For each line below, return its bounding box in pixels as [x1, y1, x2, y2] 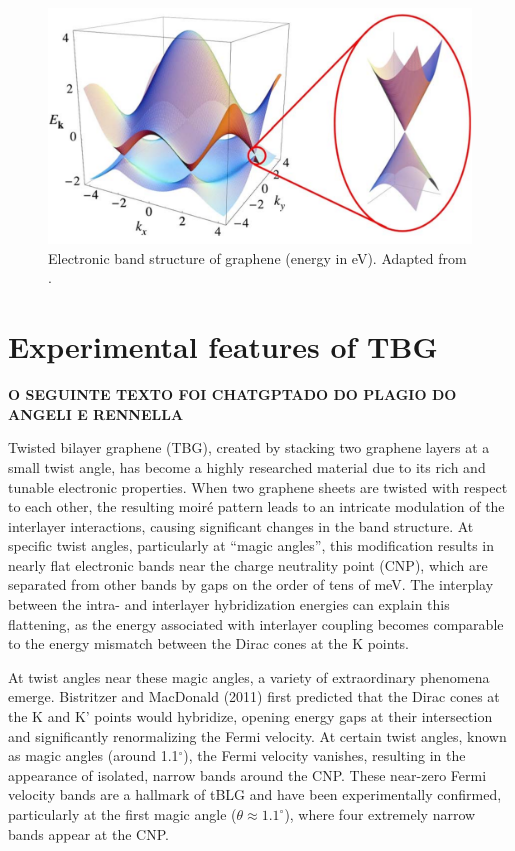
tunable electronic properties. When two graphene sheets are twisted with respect [8, 476, 508, 497]
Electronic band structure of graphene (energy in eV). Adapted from [48, 247, 467, 268]
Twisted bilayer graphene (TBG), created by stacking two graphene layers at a [8, 437, 490, 458]
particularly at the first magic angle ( [8, 804, 237, 825]
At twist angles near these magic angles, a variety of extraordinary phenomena [8, 666, 490, 687]
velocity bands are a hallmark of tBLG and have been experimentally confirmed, [8, 784, 502, 805]
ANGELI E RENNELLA [8, 403, 184, 424]
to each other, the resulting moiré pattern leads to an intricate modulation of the [8, 496, 505, 517]
